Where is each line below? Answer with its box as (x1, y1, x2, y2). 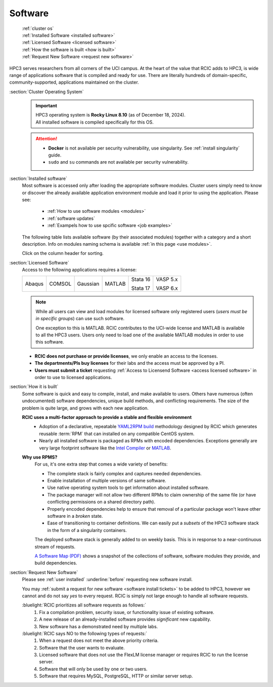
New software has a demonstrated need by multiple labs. (39, 623, 158, 629)
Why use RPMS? (22, 454, 58, 460)
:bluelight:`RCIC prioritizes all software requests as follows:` (22, 602, 147, 608)
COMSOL (49, 280, 72, 287)
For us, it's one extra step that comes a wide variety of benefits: (34, 461, 168, 467)
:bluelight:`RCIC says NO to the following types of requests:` (22, 630, 148, 636)
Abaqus (25, 280, 44, 287)
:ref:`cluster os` (22, 25, 54, 31)
